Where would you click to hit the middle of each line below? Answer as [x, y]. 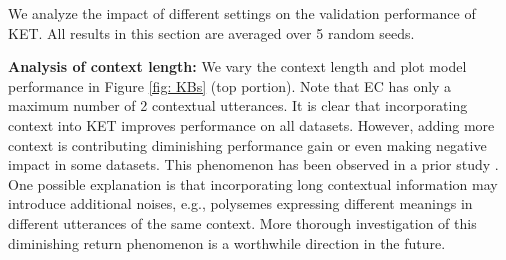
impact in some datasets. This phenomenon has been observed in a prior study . [253, 164]
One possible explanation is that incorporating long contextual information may [253, 183]
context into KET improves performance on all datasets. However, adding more [251, 124]
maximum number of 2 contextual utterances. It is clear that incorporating [238, 105]
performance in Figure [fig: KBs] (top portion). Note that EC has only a [230, 85]
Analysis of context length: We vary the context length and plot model [237, 66]
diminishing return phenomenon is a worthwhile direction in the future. [227, 242]
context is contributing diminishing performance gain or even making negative [247, 144]
